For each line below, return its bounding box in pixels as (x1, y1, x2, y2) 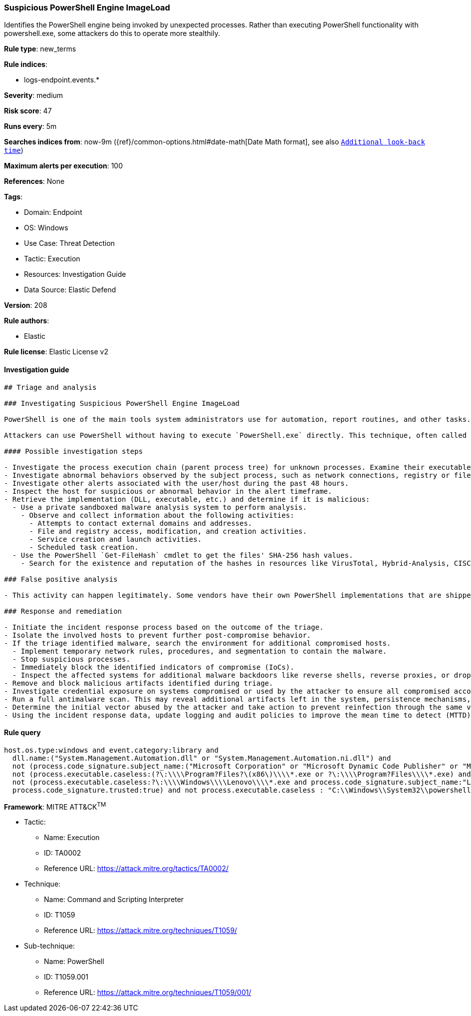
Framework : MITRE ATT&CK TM (4, 801, 106, 811)
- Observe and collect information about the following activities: (20, 511, 294, 519)
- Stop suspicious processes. (12, 655, 130, 663)
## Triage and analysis (4, 383, 97, 391)
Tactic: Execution (24, 254, 80, 263)
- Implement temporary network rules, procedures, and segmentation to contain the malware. (12, 647, 387, 655)
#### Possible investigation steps (4, 447, 143, 455)
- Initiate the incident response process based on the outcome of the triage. (4, 623, 324, 631)
